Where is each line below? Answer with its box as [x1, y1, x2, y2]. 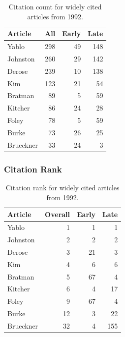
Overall [45, 209, 70, 220]
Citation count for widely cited [8, 1, 102, 11]
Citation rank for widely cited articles [5, 182, 120, 193]
